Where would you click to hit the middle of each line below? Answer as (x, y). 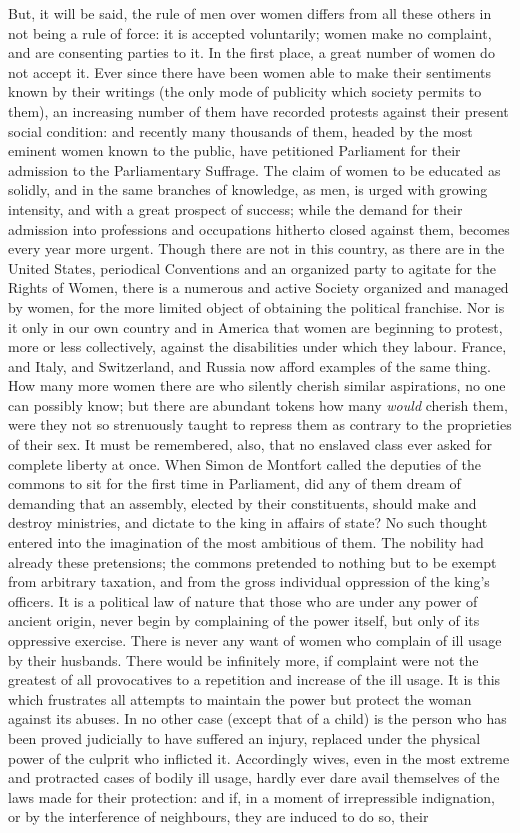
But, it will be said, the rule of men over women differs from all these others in (250, 13)
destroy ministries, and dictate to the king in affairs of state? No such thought (248, 522)
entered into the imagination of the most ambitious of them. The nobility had (246, 542)
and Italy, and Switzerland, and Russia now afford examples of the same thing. (249, 365)
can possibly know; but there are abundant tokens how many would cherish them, (258, 404)
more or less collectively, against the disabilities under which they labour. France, (257, 346)
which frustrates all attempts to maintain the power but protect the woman (240, 698)
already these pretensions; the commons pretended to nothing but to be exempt (252, 561)
